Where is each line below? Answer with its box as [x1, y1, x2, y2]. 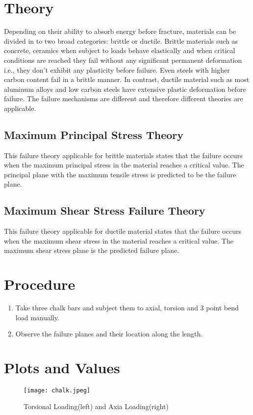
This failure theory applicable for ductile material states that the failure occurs [4, 226, 241, 236]
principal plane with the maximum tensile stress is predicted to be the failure [4, 169, 236, 179]
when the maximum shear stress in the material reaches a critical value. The [4, 235, 233, 246]
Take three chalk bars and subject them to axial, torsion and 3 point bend [15, 303, 239, 313]
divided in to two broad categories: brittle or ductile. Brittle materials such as [4, 35, 238, 46]
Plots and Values [4, 358, 120, 378]
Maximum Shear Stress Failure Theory [4, 203, 205, 218]
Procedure [4, 274, 76, 294]
